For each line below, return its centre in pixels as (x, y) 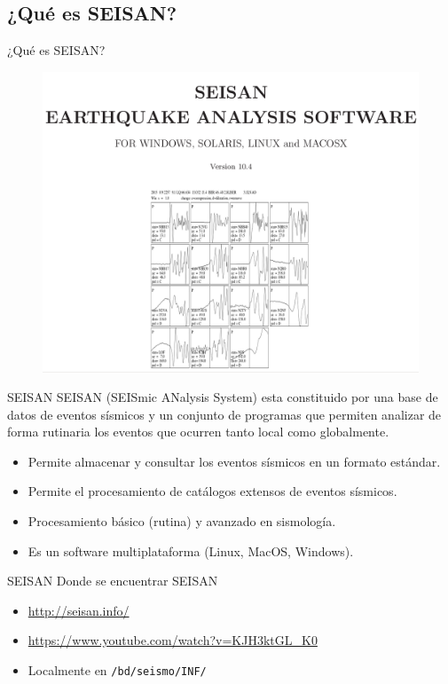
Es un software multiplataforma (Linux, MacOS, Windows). (191, 550)
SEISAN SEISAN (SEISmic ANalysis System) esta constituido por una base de (223, 397)
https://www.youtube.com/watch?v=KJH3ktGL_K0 (173, 640)
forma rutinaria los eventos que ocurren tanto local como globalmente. (198, 432)
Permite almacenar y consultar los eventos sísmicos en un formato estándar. (234, 461)
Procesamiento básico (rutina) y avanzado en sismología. (182, 521)
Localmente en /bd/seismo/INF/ (117, 670)
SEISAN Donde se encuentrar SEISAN (113, 581)
